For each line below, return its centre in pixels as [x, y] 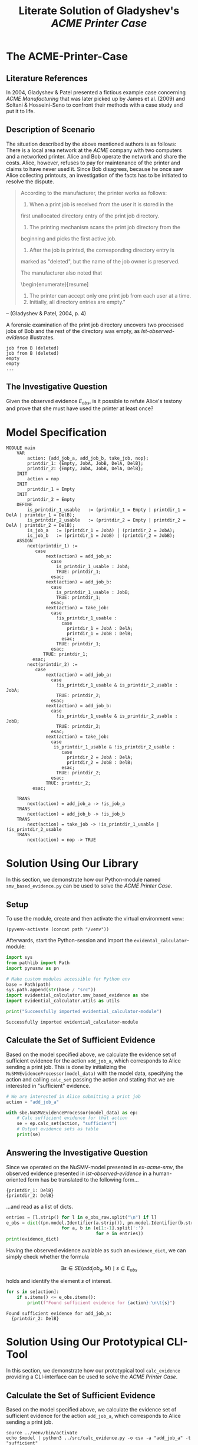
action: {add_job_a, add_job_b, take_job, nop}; [88, 458]
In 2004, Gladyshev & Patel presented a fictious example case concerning [96, 92]
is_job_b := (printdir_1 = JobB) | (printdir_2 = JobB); [101, 536]
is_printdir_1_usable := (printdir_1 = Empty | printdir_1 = [106, 510]
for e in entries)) [120, 1234]
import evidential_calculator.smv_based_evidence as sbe [77, 995]
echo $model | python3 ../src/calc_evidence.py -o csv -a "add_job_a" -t [99, 1438]
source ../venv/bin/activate [42, 1433]
